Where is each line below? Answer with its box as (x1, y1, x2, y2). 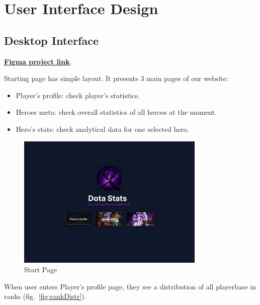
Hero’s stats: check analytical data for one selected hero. (16, 123, 189, 134)
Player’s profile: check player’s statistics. (16, 90, 140, 100)
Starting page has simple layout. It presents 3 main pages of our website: (4, 73, 228, 84)
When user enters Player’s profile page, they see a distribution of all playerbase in (4, 281, 256, 291)
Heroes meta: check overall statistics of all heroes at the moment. (16, 107, 217, 117)
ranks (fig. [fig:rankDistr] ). (4, 291, 86, 301)
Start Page (24, 264, 57, 275)
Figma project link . (4, 56, 72, 66)
